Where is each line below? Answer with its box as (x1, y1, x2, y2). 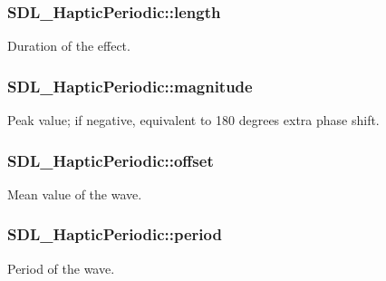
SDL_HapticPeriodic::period (7, 223, 222, 246)
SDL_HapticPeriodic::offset (7, 149, 214, 171)
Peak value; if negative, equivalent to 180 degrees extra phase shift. (7, 111, 380, 130)
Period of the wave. (7, 258, 115, 277)
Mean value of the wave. (7, 184, 142, 203)
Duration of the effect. (7, 36, 130, 55)
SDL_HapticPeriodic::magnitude (7, 74, 253, 97)
